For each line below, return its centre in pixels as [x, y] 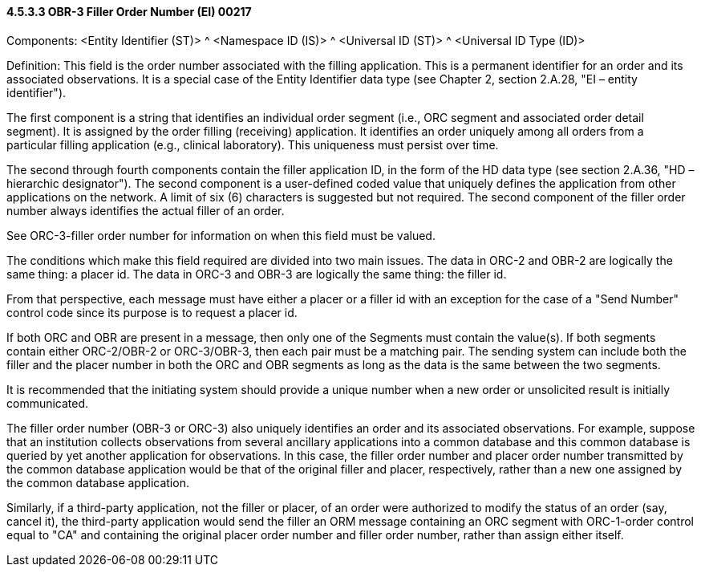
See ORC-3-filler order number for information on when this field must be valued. [221, 235]
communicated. [48, 403]
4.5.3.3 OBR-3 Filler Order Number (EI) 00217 [129, 12]
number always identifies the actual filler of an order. [146, 210]
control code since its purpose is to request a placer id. [152, 312]
